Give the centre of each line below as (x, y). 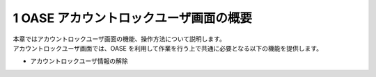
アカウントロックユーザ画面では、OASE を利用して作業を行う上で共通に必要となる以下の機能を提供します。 (168, 48)
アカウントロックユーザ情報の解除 (79, 61)
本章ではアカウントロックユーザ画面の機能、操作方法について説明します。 (119, 39)
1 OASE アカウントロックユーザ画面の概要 (132, 18)
